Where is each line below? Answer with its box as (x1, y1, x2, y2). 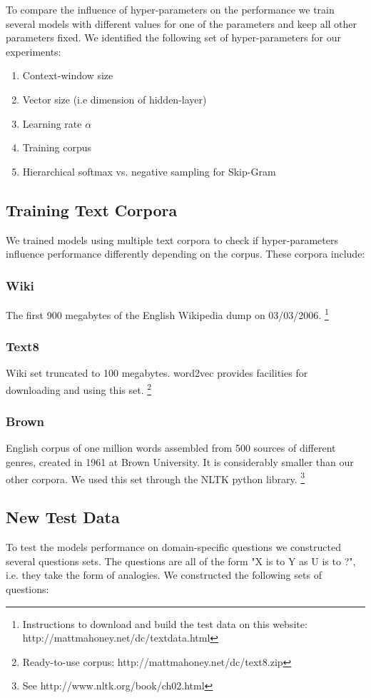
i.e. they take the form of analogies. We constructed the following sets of (6, 567, 322, 582)
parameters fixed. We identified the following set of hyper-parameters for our (6, 30, 341, 45)
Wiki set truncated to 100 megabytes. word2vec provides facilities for (6, 365, 308, 380)
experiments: (6, 44, 61, 59)
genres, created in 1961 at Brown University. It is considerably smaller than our (6, 455, 354, 470)
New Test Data (6, 506, 120, 528)
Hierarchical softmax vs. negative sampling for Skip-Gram (22, 163, 276, 178)
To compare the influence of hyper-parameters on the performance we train (6, 2, 335, 16)
